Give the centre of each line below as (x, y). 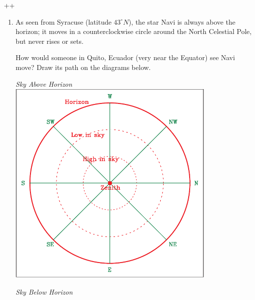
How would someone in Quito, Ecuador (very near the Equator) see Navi (125, 57)
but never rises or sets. (49, 41)
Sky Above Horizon (44, 83)
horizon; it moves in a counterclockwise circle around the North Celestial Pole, (133, 31)
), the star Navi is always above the (182, 21)
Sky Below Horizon (44, 291)
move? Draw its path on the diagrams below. (83, 67)
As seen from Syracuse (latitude (63, 21)
